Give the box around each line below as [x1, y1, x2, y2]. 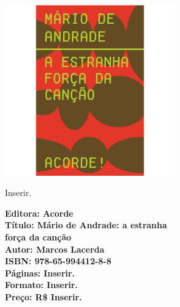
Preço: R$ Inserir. [5, 291, 82, 303]
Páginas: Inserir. [5, 266, 75, 279]
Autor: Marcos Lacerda [5, 242, 105, 255]
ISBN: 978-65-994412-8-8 [5, 255, 112, 267]
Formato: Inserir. [5, 278, 78, 291]
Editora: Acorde [5, 206, 74, 219]
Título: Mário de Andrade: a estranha [5, 219, 167, 231]
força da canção [5, 231, 72, 244]
